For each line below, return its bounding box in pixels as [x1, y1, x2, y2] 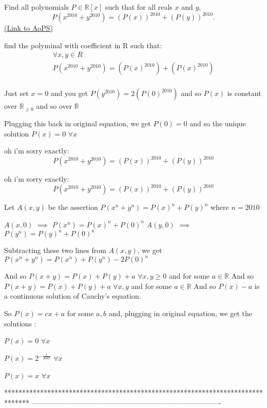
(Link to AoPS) [4, 23, 53, 33]
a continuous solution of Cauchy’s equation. [4, 290, 141, 301]
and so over [36, 101, 72, 111]
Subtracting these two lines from [4, 245, 106, 256]
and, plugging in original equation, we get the [108, 307, 252, 318]
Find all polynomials [4, 2, 69, 12]
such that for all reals [105, 2, 173, 12]
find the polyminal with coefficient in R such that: [4, 40, 162, 50]
